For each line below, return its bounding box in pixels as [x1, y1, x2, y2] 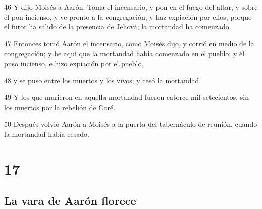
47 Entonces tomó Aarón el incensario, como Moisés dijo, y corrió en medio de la [4, 38, 254, 48]
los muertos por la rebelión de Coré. [4, 101, 116, 112]
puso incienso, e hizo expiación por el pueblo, [4, 58, 144, 68]
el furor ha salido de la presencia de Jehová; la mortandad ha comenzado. [4, 21, 231, 32]
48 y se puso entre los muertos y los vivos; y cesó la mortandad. [4, 75, 201, 85]
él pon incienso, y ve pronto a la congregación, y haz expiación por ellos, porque [4, 11, 252, 22]
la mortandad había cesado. [4, 128, 89, 139]
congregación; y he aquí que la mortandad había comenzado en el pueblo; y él [4, 48, 245, 59]
